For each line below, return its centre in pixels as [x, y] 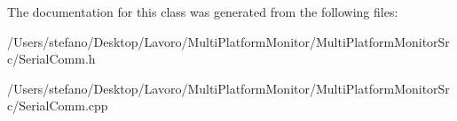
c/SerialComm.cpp [58, 106]
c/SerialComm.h [51, 59]
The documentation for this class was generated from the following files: [203, 11]
